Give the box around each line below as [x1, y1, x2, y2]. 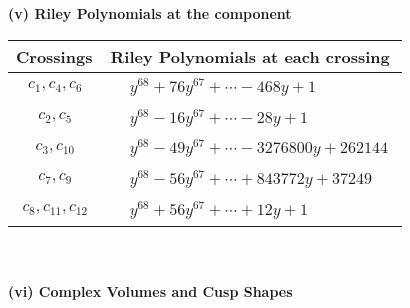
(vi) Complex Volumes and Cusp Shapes [8, 281, 293, 302]
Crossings [16, 44, 93, 68]
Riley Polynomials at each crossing [110, 44, 390, 68]
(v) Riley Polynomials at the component [8, 3, 292, 23]
